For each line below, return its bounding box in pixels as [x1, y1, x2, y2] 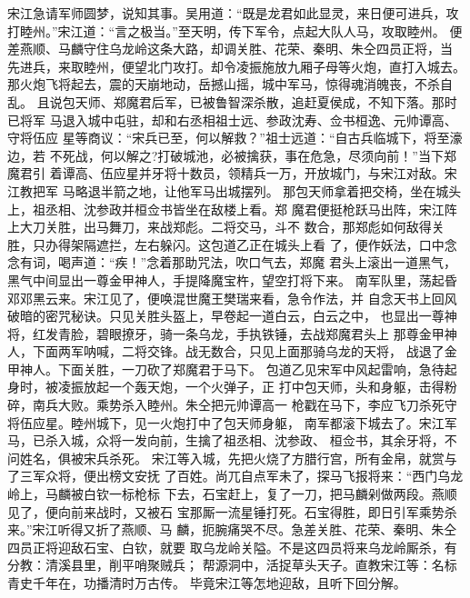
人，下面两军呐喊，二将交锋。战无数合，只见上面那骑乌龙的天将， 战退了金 [7, 342, 457, 361]
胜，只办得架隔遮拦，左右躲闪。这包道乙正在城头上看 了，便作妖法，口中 [7, 234, 445, 254]
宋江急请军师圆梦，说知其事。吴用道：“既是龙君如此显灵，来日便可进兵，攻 [7, 4, 459, 22]
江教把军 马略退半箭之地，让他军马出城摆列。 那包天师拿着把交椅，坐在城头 [7, 181, 462, 200]
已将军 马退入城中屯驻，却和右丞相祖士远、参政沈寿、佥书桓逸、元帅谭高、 [7, 110, 457, 129]
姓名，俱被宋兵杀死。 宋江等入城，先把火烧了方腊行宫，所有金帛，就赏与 [19, 448, 457, 467]
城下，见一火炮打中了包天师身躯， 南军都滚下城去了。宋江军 [95, 413, 457, 432]
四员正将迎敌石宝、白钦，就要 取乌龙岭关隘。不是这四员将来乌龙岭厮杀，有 [7, 537, 457, 556]
